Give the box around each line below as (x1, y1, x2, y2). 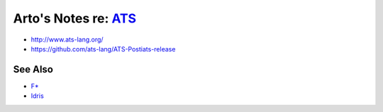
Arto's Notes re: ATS (13, 11, 137, 26)
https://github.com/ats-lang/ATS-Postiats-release (30, 44, 176, 53)
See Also (13, 63, 53, 75)
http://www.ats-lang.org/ (30, 35, 104, 44)
